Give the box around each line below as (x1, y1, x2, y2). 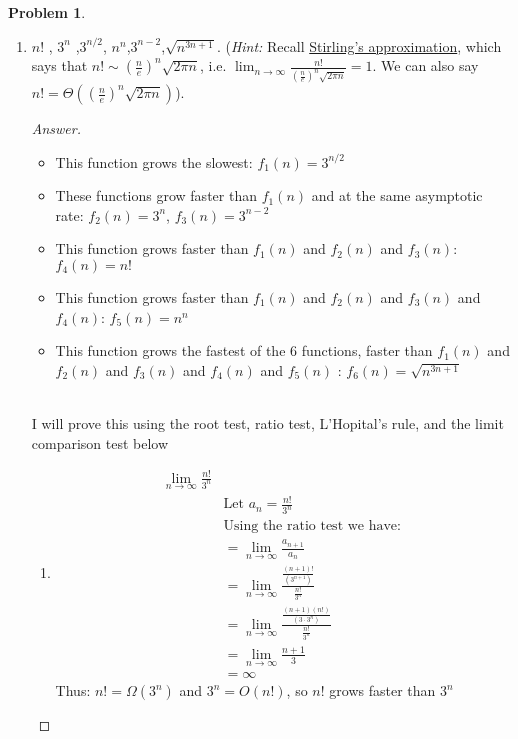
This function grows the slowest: (55, 151, 253, 172)
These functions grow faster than (55, 185, 257, 206)
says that (31, 55, 88, 76)
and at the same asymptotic (311, 185, 483, 206)
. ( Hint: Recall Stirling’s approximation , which (216, 35, 502, 56)
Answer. (31, 118, 82, 139)
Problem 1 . (8, 2, 86, 22)
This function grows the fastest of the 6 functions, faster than (55, 340, 433, 361)
